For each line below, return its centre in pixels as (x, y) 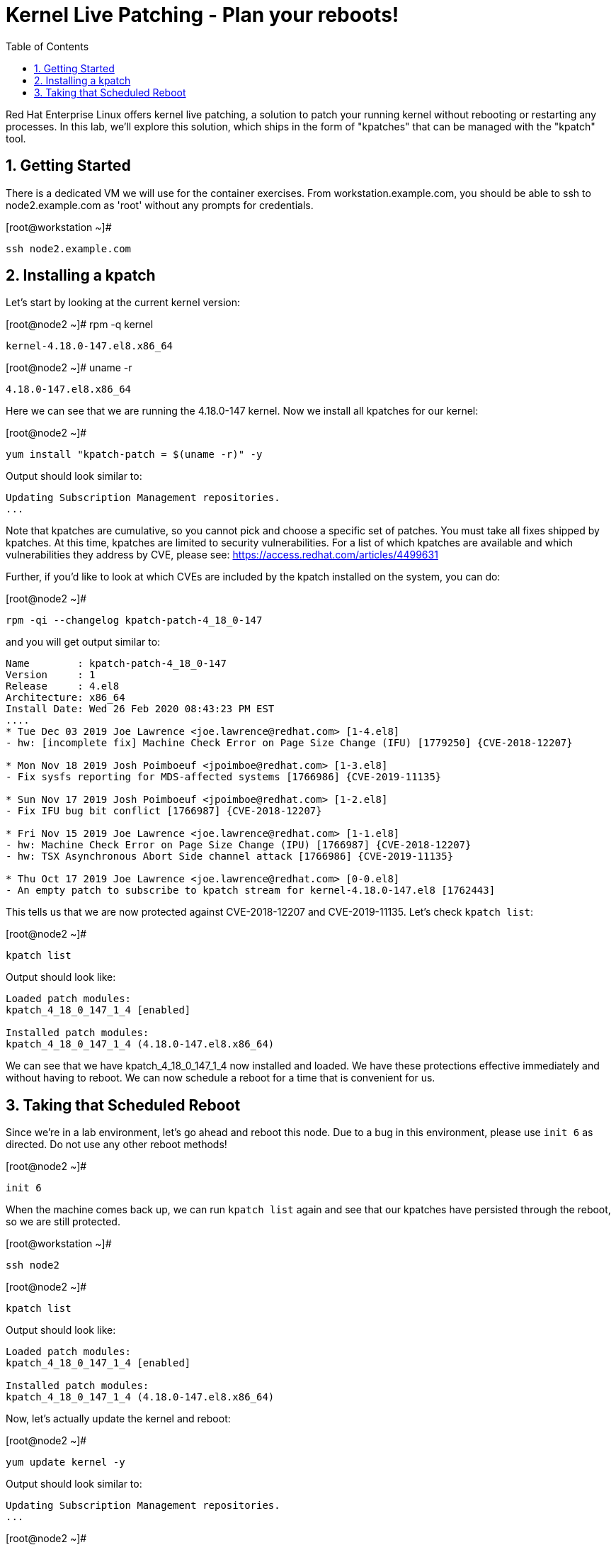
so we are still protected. (63, 1222)
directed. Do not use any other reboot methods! (116, 1145)
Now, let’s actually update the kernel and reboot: (118, 1419)
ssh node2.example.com (69, 248)
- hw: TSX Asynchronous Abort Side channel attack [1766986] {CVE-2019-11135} (230, 856)
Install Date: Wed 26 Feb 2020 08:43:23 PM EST (140, 709)
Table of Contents (47, 46)
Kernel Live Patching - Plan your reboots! (203, 15)
